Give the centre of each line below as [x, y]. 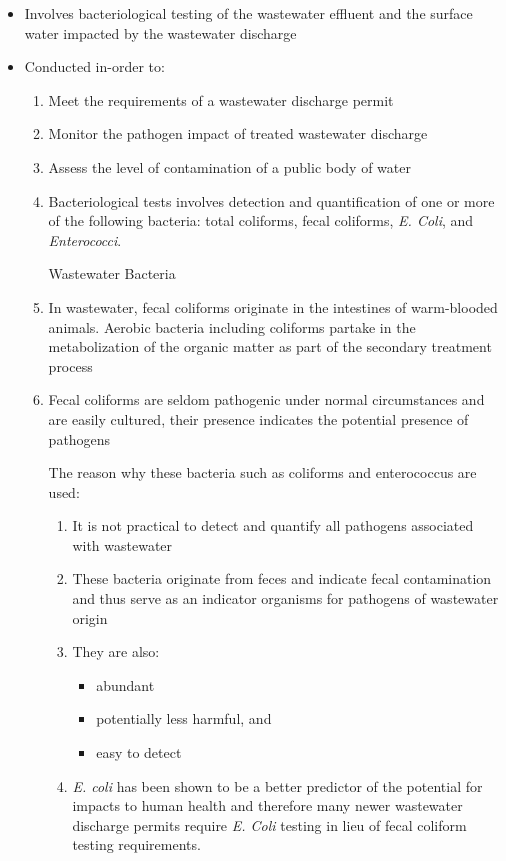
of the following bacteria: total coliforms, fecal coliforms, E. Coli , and [261, 220]
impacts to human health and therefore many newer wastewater [267, 805]
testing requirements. [136, 844]
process [70, 365]
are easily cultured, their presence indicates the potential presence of [258, 418]
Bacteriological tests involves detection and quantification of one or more [271, 200]
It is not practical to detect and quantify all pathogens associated [273, 525]
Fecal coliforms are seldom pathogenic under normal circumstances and [266, 399]
